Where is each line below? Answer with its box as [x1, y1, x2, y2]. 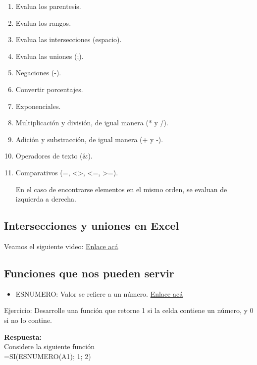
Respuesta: [4, 331, 42, 342]
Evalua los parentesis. [15, 1, 81, 11]
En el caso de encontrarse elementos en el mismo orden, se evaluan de [15, 184, 227, 194]
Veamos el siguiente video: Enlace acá [4, 241, 118, 251]
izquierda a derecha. [15, 194, 76, 204]
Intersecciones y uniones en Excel [4, 218, 179, 233]
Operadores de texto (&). [15, 151, 93, 161]
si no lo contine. [4, 314, 52, 325]
